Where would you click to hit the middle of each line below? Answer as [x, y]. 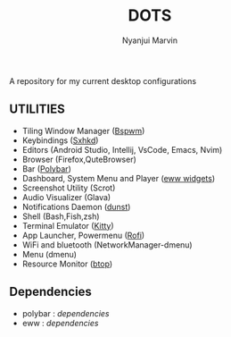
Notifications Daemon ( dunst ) [76, 206]
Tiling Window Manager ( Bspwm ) [83, 131]
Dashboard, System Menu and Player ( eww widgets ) [119, 178]
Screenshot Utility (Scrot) [69, 188]
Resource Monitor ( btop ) [67, 264]
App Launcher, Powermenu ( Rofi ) [83, 235]
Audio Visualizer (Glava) [66, 197]
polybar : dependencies [66, 313]
